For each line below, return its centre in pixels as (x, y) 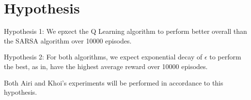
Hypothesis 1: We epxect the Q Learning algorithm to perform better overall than (125, 31)
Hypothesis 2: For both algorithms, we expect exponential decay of (103, 57)
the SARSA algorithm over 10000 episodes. (68, 40)
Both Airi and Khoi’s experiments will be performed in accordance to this (114, 82)
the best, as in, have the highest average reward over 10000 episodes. (106, 66)
